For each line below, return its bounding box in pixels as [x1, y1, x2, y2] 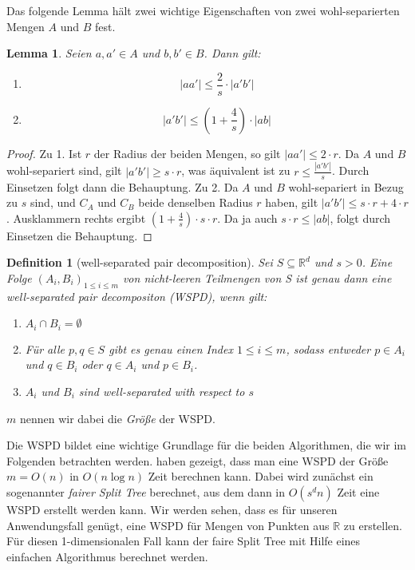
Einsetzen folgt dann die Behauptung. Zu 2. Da [6, 178, 239, 195]
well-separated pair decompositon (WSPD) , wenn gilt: [6, 287, 267, 304]
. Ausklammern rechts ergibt [6, 209, 146, 226]
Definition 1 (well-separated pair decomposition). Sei [6, 254, 273, 271]
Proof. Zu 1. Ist [6, 144, 82, 161]
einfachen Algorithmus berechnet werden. [6, 548, 208, 564]
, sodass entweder [286, 340, 371, 357]
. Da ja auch [217, 209, 278, 226]
